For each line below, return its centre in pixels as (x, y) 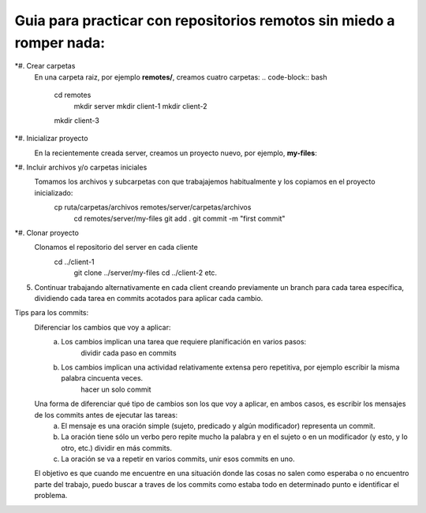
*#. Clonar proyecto (47, 233)
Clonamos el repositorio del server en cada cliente (116, 247)
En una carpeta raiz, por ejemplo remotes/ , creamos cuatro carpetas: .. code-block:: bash (181, 77)
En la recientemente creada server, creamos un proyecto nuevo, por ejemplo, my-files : (176, 153)
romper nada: (60, 43)
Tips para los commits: (52, 313)
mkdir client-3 (77, 120)
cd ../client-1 (74, 262)
